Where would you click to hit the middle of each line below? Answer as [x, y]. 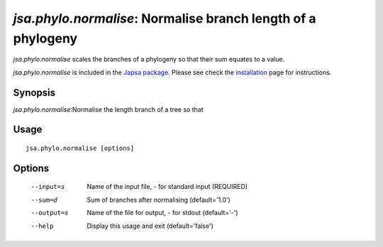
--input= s [48, 187]
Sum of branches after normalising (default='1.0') [159, 200]
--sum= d [44, 200]
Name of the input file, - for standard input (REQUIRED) [167, 187]
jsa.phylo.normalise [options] [80, 148]
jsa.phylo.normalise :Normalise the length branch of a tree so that [108, 109]
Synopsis [34, 92]
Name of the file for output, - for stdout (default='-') [162, 213]
